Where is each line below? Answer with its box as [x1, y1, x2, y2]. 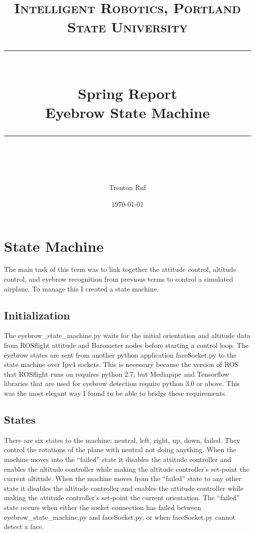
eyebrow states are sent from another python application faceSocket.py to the [4, 349, 237, 360]
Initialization [4, 307, 70, 322]
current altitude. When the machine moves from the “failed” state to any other [4, 473, 242, 484]
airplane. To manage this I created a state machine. [4, 283, 159, 293]
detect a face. [4, 521, 44, 532]
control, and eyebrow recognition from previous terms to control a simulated [4, 274, 233, 284]
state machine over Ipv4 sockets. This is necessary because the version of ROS [4, 359, 239, 369]
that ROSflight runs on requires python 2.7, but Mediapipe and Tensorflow [4, 368, 229, 379]
